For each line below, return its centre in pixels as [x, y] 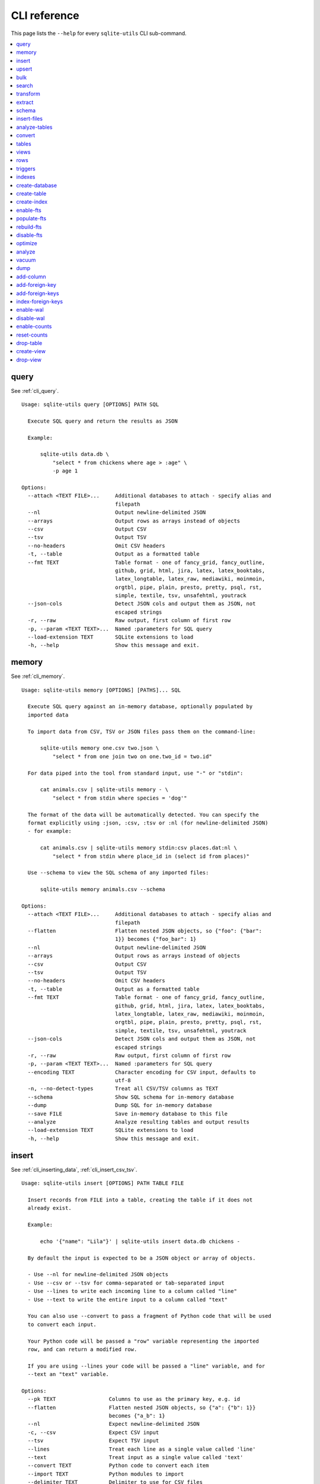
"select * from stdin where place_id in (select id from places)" [151, 856]
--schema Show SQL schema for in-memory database [131, 1097]
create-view [31, 351]
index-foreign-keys [40, 302]
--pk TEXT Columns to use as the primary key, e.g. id [134, 1399]
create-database [37, 185]
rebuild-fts [29, 227]
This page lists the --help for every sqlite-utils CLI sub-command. [99, 33]
